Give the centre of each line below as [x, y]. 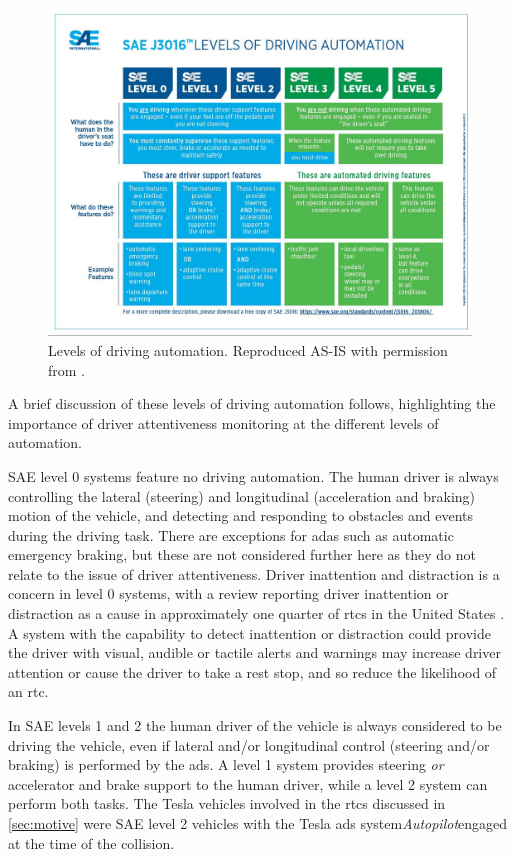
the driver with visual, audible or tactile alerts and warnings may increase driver [254, 652]
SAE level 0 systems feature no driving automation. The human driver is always [253, 475]
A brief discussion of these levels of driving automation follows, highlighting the [252, 403]
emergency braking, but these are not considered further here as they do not [242, 554]
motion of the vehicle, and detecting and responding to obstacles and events [241, 515]
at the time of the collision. [91, 842]
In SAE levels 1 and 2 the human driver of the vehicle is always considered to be [255, 725]
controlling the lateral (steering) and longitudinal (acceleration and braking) [242, 495]
